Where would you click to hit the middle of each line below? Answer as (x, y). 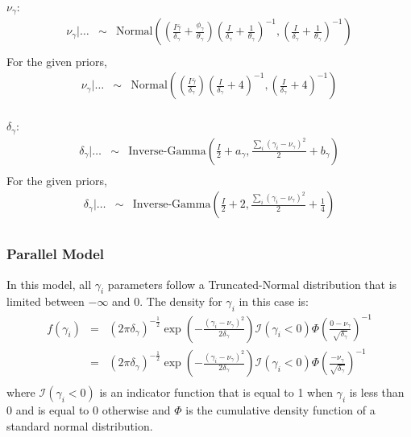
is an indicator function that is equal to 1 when (216, 392)
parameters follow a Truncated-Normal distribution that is (252, 284)
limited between (46, 301)
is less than (377, 392)
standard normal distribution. (80, 425)
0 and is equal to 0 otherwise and (89, 410)
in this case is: (274, 301)
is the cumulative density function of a (280, 410)
